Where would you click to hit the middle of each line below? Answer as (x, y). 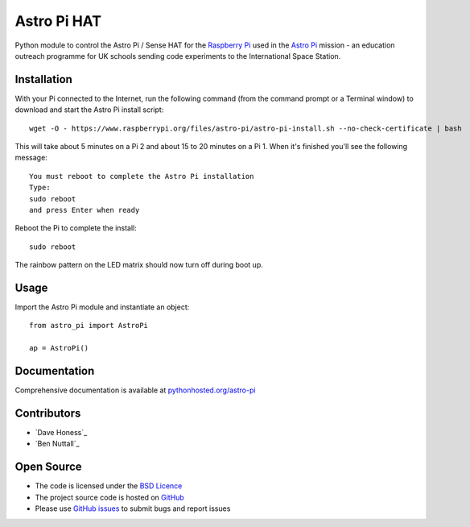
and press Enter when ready (85, 210)
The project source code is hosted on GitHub (109, 497)
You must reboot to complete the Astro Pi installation (142, 176)
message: (31, 158)
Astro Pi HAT (58, 21)
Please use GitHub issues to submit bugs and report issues (133, 508)
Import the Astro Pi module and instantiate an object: (102, 307)
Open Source (48, 467)
